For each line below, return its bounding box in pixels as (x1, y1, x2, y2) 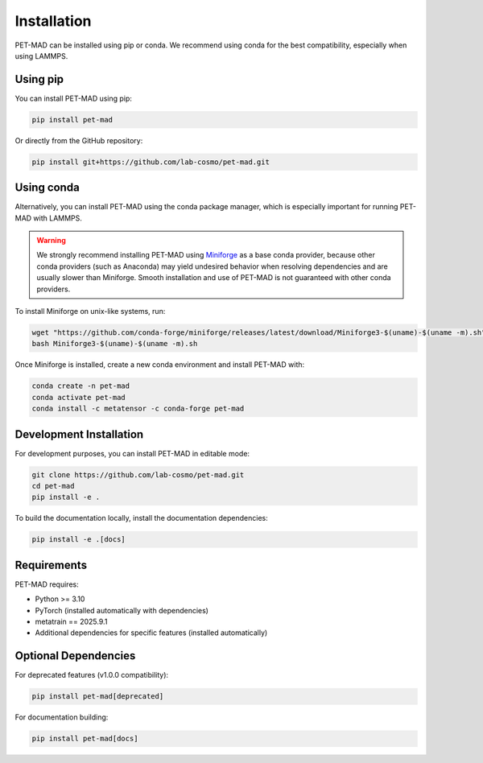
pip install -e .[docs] (31, 535, 126, 544)
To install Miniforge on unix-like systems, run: (14, 307, 166, 316)
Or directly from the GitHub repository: (14, 135, 143, 145)
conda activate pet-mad (31, 393, 126, 402)
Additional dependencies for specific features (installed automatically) (35, 628, 268, 637)
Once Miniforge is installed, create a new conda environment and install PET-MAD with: (14, 360, 305, 369)
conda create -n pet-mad (31, 381, 130, 390)
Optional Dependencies (14, 649, 136, 663)
